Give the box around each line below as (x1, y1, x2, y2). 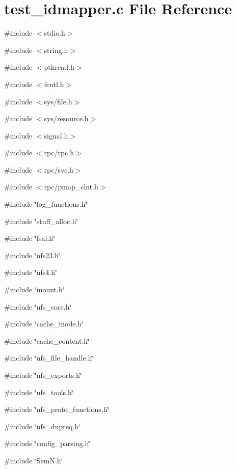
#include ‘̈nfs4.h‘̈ (4, 267, 57, 278)
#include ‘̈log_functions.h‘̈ (4, 199, 88, 209)
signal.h (44, 130, 68, 141)
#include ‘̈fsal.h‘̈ (4, 233, 56, 243)
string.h (44, 44, 68, 55)
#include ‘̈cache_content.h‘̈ (4, 335, 90, 346)
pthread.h (44, 62, 74, 72)
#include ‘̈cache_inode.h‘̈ (4, 318, 84, 329)
